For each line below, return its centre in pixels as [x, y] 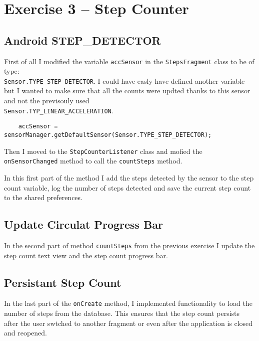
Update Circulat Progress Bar [84, 224]
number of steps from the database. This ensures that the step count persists [122, 313]
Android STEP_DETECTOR [82, 40]
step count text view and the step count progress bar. [86, 255]
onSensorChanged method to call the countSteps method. [93, 161]
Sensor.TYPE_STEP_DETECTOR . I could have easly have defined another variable [124, 80]
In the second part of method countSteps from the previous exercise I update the [129, 245]
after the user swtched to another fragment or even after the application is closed [128, 323]
